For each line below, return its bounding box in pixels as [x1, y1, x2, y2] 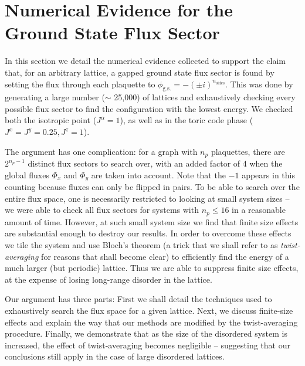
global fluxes [5, 168, 49, 181]
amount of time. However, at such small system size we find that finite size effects [5, 215, 299, 228]
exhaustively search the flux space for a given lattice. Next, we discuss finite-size [5, 304, 293, 316]
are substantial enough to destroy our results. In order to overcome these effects [5, 227, 292, 239]
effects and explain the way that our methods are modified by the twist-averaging [5, 316, 298, 328]
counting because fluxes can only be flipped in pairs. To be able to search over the [5, 181, 300, 193]
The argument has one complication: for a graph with [5, 145, 198, 157]
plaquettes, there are [211, 145, 285, 157]
